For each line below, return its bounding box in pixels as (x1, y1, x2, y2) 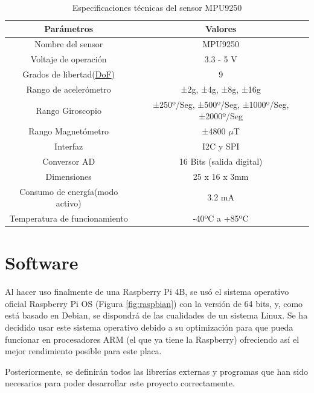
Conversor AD (42, 154, 95, 167)
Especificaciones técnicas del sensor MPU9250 (72, 1, 242, 13)
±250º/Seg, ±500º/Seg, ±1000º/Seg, (153, 97, 289, 110)
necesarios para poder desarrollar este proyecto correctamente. (5, 377, 235, 389)
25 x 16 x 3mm (193, 170, 249, 182)
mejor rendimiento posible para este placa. (5, 345, 162, 357)
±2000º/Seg (199, 110, 243, 122)
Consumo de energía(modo (19, 185, 118, 197)
